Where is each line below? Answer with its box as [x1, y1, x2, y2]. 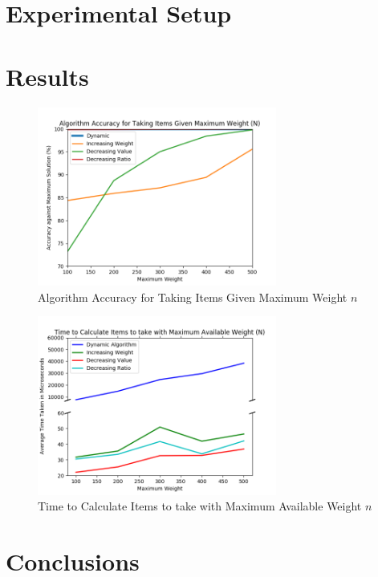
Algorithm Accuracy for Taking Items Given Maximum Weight [38, 288, 348, 305]
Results [6, 59, 89, 92]
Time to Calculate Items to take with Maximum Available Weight [38, 498, 362, 514]
